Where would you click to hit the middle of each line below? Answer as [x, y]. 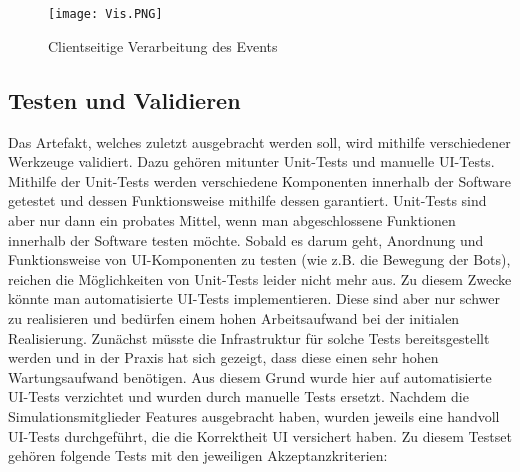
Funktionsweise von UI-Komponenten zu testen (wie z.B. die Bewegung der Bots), [259, 259]
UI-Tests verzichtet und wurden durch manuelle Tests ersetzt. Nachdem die [238, 396]
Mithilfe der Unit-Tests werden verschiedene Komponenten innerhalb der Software [259, 180]
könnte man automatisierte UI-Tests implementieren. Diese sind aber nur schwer [254, 298]
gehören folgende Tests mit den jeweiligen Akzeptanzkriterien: [198, 455]
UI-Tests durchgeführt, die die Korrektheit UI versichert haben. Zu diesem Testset [260, 435]
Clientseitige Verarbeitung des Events [163, 45]
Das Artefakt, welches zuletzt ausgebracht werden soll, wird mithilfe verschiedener [259, 141]
